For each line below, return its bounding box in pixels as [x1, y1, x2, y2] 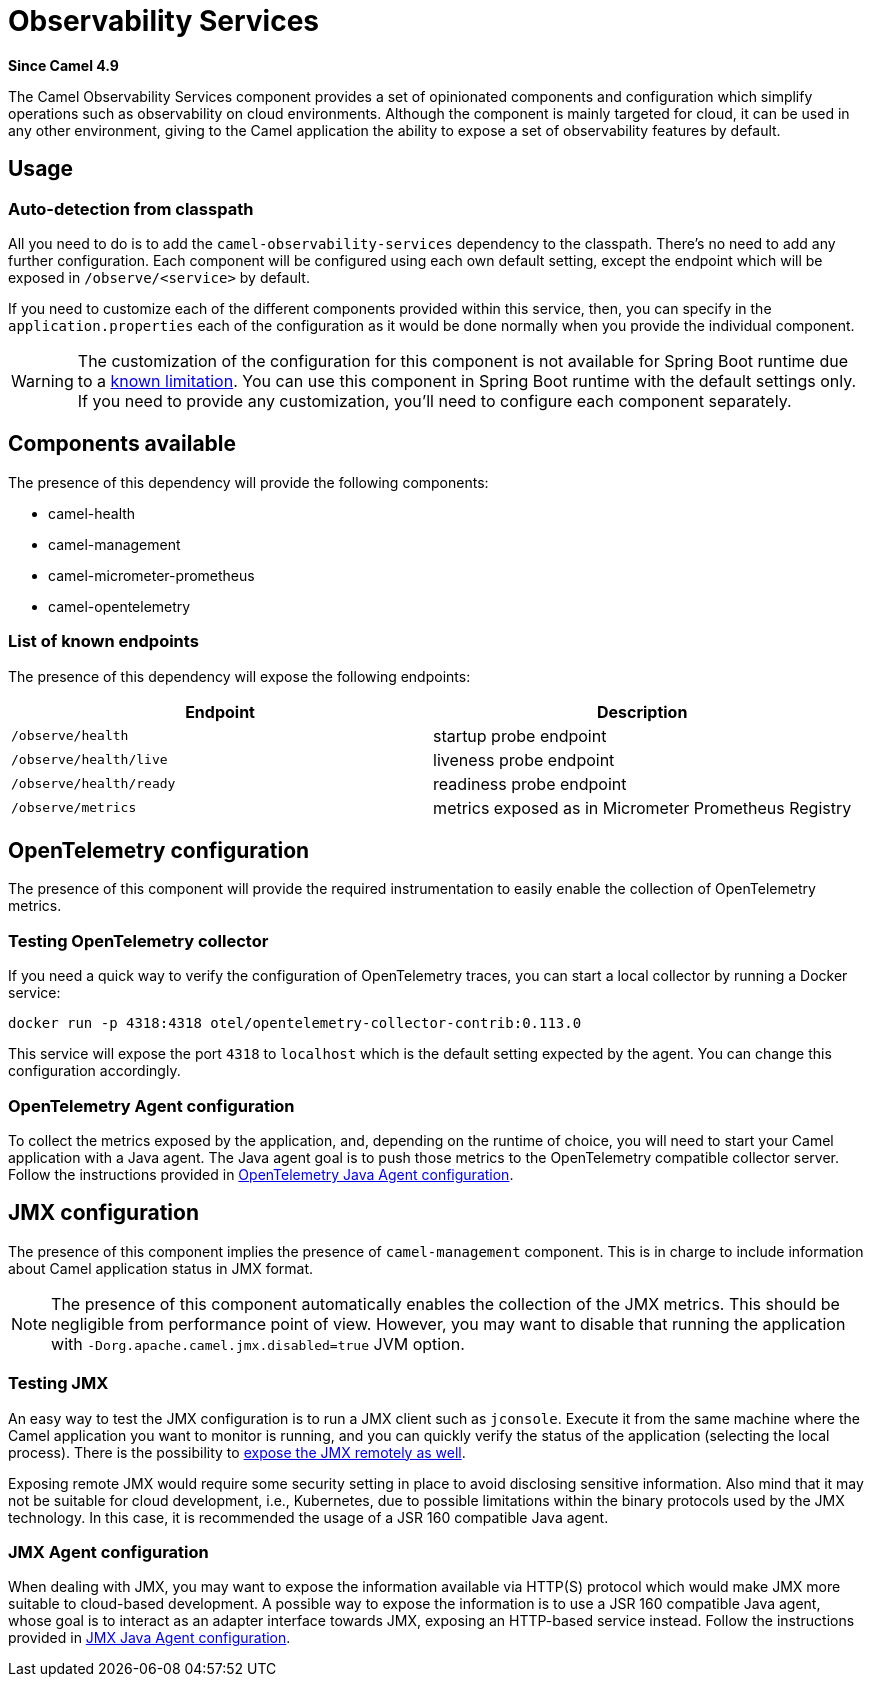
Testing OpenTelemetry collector [8, 930, 269, 951]
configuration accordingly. [8, 1062, 181, 1080]
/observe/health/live [11, 752, 168, 768]
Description [596, 701, 688, 722]
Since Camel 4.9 [8, 56, 119, 74]
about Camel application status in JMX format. [8, 1259, 314, 1277]
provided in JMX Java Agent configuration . [8, 1629, 291, 1647]
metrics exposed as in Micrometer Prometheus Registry [433, 797, 852, 818]
